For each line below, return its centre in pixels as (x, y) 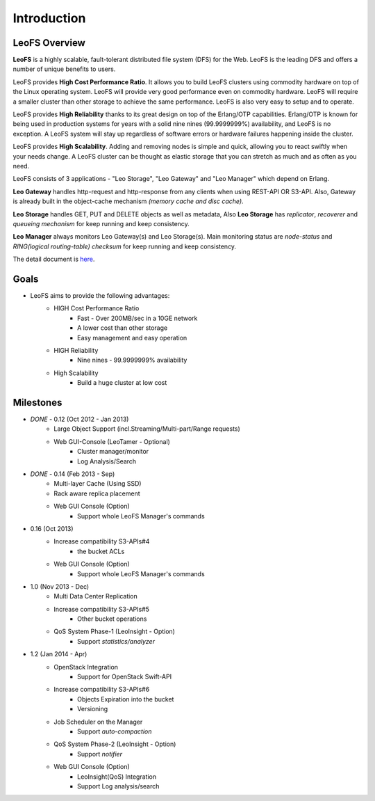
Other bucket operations (112, 619)
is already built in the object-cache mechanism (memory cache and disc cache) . (128, 201)
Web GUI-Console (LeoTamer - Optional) (112, 441)
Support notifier (100, 754)
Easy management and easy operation (132, 338)
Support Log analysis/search (118, 786)
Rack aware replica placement (97, 493)
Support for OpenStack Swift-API (125, 677)
